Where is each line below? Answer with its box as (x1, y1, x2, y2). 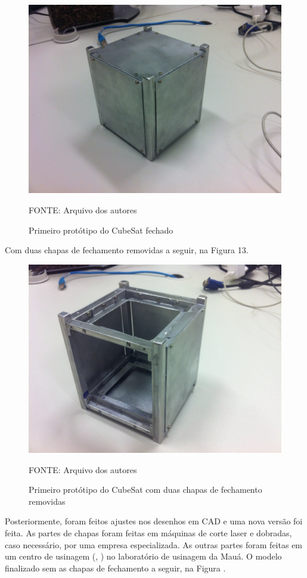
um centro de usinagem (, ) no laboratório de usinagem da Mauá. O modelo (5, 550, 282, 563)
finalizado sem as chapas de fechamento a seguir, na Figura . (5, 561, 226, 574)
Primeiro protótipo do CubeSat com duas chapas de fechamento (29, 483, 262, 496)
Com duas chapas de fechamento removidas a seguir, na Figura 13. (5, 244, 249, 256)
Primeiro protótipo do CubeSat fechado (29, 223, 173, 236)
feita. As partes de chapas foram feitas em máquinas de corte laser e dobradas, (5, 527, 292, 539)
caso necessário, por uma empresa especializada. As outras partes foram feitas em (5, 538, 303, 551)
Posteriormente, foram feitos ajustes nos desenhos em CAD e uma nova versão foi (5, 515, 303, 527)
